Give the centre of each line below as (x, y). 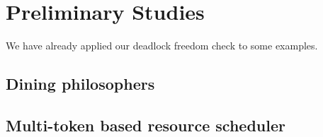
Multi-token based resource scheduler (146, 125)
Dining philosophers (80, 84)
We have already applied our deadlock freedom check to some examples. (162, 46)
